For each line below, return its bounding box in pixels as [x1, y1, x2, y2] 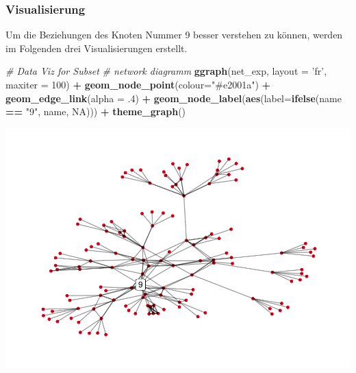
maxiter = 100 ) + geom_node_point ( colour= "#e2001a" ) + [5, 77, 271, 91]
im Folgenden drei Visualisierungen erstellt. [5, 40, 188, 55]
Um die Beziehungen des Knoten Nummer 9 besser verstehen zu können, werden [5, 27, 343, 42]
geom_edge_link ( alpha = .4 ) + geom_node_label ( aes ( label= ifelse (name [5, 91, 342, 105]
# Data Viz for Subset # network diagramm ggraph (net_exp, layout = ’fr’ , [5, 64, 327, 78]
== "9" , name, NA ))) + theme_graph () [5, 104, 186, 119]
